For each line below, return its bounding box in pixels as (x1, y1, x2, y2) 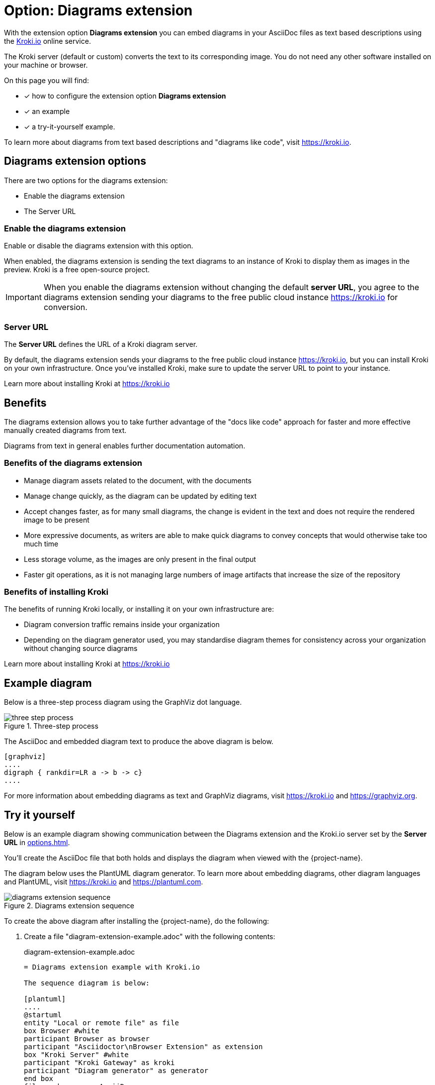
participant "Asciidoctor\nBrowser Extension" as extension (24, 1043, 263, 1051)
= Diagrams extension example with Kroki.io (24, 963, 200, 972)
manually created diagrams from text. (4, 426, 127, 434)
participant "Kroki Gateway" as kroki (24, 1059, 175, 1067)
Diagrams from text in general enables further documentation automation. (4, 441, 246, 450)
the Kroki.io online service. (4, 36, 91, 45)
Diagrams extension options (4, 155, 146, 168)
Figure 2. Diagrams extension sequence (4, 901, 134, 910)
